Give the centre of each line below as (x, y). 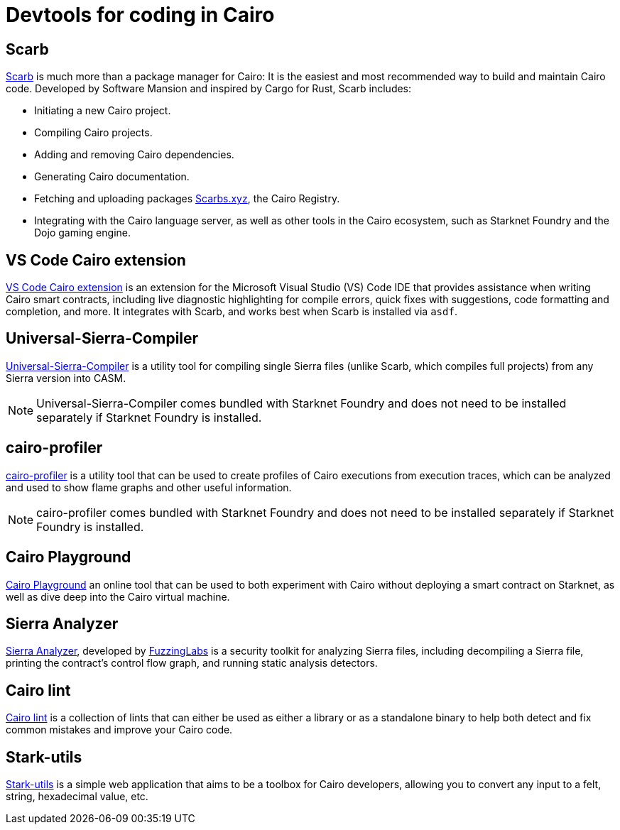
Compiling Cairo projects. (93, 133)
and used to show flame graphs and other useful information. (149, 487)
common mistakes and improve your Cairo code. (119, 730)
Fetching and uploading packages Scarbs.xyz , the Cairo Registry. (187, 199)
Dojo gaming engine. (82, 233)
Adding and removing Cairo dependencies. (134, 155)
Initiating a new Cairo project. (103, 111)
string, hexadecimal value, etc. (77, 797)
